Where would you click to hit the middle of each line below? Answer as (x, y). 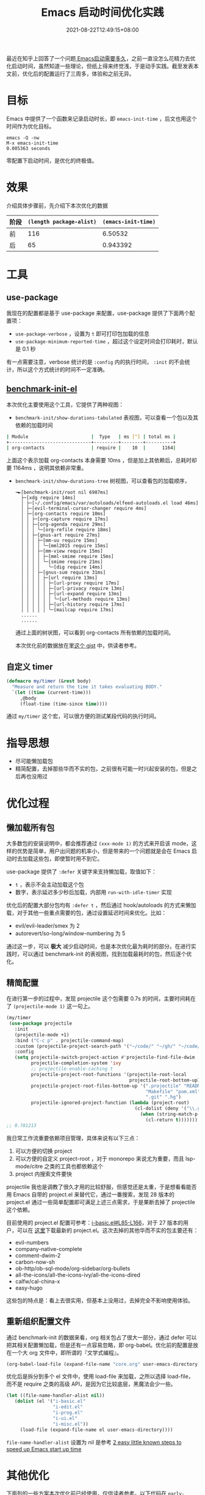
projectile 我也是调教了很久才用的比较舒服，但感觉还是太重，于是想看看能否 (102, 1186)
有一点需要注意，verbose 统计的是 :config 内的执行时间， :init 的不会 (95, 362)
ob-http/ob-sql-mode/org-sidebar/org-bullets (73, 1268)
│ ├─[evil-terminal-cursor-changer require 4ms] (84, 509)
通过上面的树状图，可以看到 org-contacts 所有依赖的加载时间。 (95, 633)
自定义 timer (30, 666)
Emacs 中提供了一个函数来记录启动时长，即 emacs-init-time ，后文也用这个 (102, 118)
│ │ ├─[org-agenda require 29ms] (63, 525)
